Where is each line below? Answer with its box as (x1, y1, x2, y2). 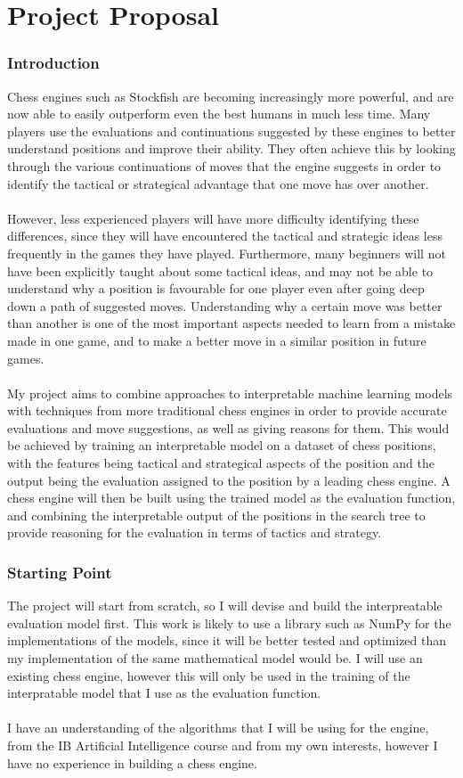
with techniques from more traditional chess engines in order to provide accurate (7, 401, 447, 420)
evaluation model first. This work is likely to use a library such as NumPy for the (7, 613, 451, 632)
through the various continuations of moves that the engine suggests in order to (7, 156, 442, 175)
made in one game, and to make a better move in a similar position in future (7, 331, 426, 349)
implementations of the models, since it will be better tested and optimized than (7, 631, 447, 650)
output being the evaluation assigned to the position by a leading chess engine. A (7, 471, 451, 489)
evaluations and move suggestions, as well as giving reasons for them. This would (7, 418, 450, 437)
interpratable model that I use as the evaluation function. (7, 684, 321, 702)
